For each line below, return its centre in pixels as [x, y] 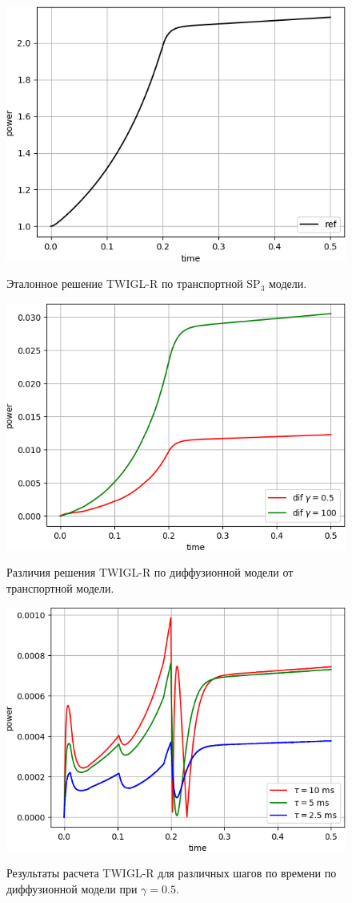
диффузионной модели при [72, 889]
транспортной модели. [60, 587]
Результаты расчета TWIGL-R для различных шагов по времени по [172, 873]
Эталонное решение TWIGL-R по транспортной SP [134, 283]
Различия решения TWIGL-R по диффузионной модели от [150, 572]
